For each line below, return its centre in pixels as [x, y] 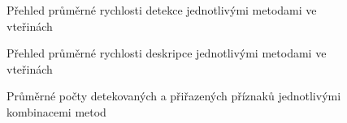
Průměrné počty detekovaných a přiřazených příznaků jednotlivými [174, 96]
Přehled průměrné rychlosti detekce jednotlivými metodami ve [162, 10]
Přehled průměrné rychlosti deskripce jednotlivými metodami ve [167, 53]
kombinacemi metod [56, 111]
